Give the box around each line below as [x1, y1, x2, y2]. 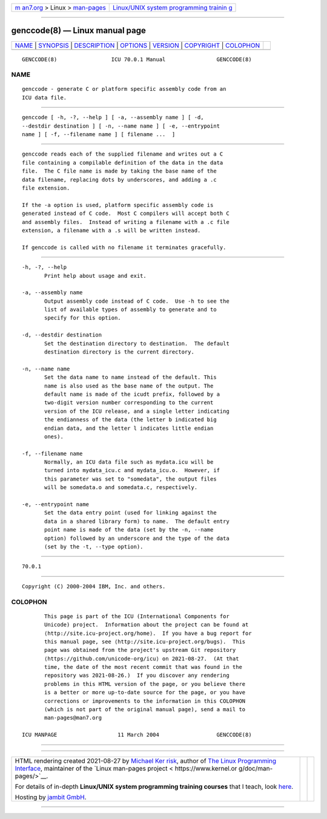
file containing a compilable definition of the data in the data [22, 159, 223, 166]
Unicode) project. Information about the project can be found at [44, 621, 249, 628]
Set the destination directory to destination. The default [44, 340, 230, 347]
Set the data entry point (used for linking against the [44, 509, 217, 516]
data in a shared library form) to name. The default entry [44, 518, 230, 525]
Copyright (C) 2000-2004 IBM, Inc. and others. [22, 583, 166, 590]
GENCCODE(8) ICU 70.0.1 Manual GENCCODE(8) [22, 56, 252, 63]
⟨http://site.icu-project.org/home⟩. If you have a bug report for [44, 630, 252, 637]
